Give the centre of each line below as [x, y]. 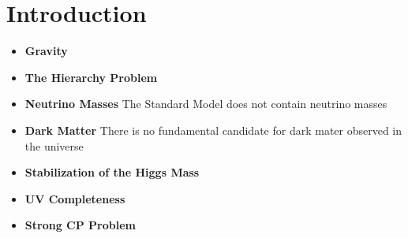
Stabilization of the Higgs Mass [112, 172]
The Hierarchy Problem [91, 77]
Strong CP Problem [80, 225]
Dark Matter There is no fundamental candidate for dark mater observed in [213, 130]
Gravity [46, 51]
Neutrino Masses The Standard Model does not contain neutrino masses [206, 104]
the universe [54, 145]
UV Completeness [75, 198]
